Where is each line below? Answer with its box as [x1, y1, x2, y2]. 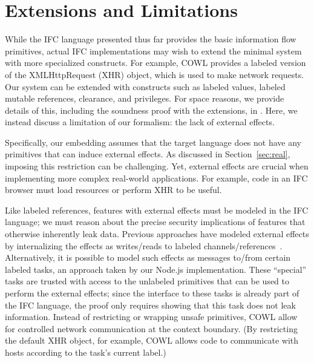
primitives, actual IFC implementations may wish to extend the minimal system [5, 44, 302, 57]
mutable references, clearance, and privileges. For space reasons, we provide [5, 92, 284, 105]
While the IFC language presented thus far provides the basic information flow [5, 33, 296, 45]
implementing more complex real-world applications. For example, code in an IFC [5, 171, 308, 184]
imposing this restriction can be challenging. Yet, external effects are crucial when [5, 160, 309, 172]
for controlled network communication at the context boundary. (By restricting [5, 322, 298, 335]
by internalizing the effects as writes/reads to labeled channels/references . [5, 239, 283, 252]
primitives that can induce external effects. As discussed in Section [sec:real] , [5, 148, 290, 160]
